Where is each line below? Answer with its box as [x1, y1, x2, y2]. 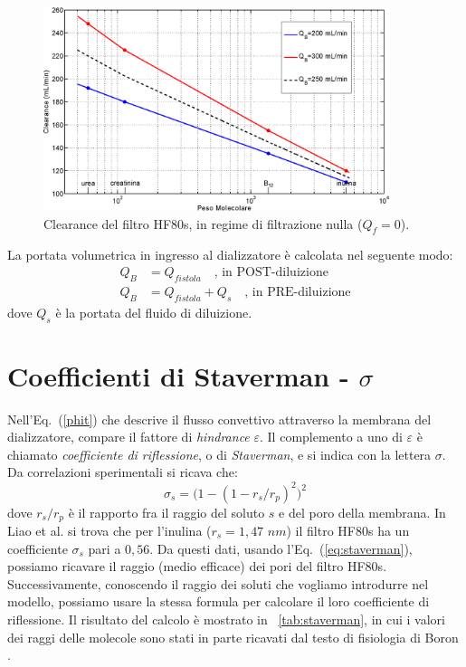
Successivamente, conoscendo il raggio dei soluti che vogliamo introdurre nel [7, 574, 429, 593]
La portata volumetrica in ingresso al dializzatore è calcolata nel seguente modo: [7, 245, 453, 264]
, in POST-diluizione [214, 266, 328, 280]
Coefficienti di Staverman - [7, 357, 349, 394]
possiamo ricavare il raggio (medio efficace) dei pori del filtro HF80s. [7, 557, 387, 576]
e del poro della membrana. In [279, 502, 446, 521]
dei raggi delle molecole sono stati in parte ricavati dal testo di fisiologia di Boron [7, 627, 459, 646]
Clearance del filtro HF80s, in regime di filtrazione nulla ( [43, 214, 363, 233]
